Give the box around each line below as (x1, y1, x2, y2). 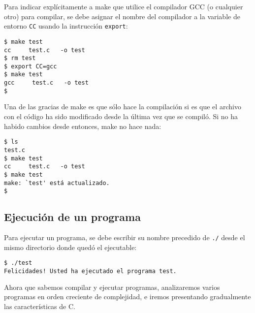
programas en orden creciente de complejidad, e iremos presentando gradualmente (4, 291, 251, 302)
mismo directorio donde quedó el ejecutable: (4, 242, 137, 252)
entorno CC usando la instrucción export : (4, 21, 128, 31)
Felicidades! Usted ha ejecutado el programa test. (4, 267, 177, 275)
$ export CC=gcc (4, 63, 57, 70)
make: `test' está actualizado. (4, 179, 110, 187)
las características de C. (4, 301, 75, 311)
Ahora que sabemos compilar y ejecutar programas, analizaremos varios (4, 282, 220, 292)
